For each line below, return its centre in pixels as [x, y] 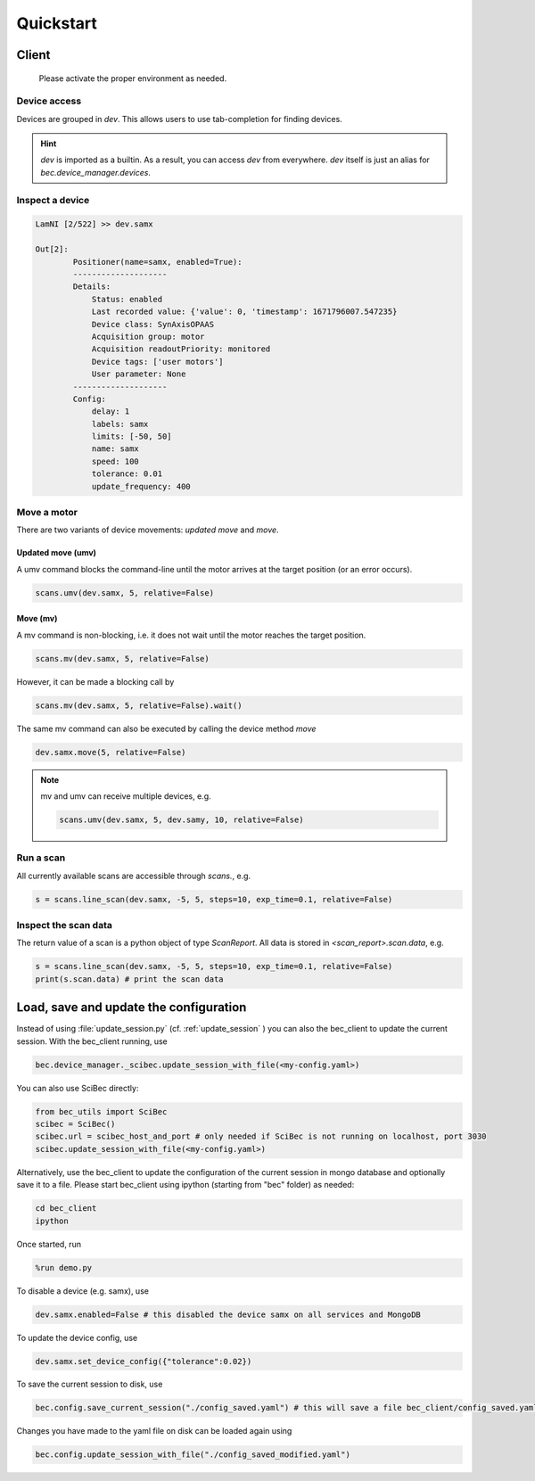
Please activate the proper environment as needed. [133, 78]
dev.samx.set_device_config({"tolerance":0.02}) [144, 1361]
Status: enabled [127, 299]
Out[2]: [52, 249]
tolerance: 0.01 [127, 474]
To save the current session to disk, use [90, 1384]
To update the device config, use [77, 1337]
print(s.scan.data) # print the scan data [129, 979]
